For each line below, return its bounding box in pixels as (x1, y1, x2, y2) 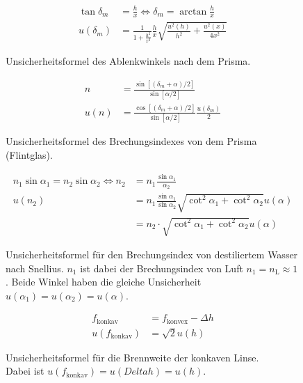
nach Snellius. (6, 260, 64, 275)
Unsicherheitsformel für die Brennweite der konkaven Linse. (6, 350, 259, 364)
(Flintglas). (6, 147, 53, 162)
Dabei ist (6, 364, 44, 378)
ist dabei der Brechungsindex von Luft (80, 260, 243, 275)
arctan (179, 6, 207, 17)
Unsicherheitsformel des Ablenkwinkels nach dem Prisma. (6, 54, 251, 68)
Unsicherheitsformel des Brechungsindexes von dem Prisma (6, 134, 257, 148)
